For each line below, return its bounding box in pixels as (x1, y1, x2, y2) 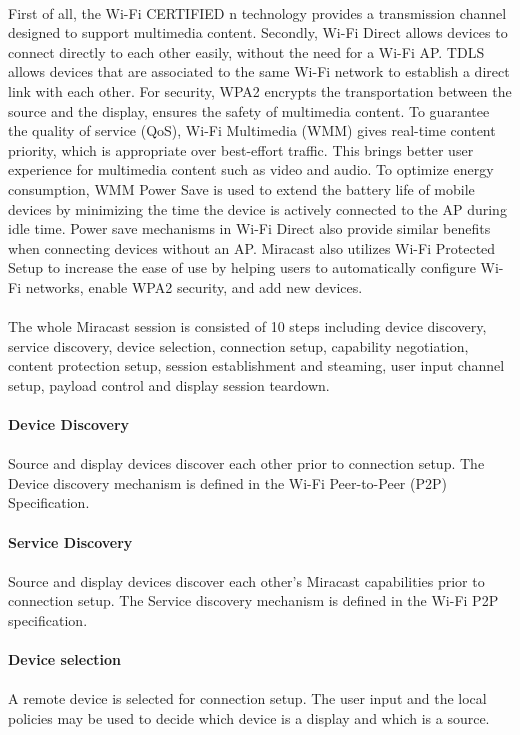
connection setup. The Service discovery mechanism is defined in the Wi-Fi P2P (8, 590, 499, 611)
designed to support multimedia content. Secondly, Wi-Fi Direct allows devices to (8, 22, 508, 43)
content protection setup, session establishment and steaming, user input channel (8, 355, 505, 376)
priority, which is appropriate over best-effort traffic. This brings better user (8, 139, 474, 160)
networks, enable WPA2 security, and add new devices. (25, 276, 363, 297)
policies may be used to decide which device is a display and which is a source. (8, 707, 490, 728)
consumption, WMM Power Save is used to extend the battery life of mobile (8, 178, 475, 199)
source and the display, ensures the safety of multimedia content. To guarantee (8, 100, 490, 121)
